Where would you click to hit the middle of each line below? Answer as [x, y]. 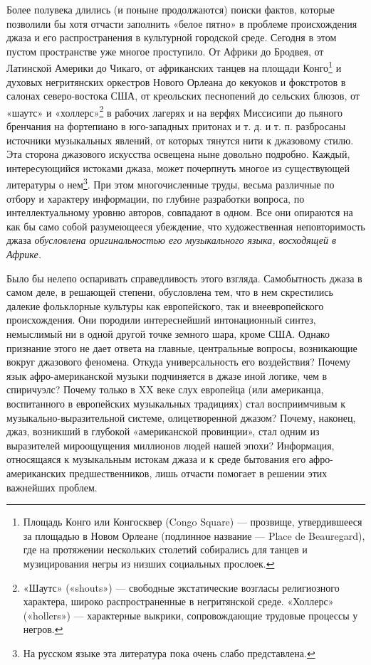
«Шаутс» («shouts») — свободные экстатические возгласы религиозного [181, 587]
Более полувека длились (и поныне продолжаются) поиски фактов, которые [171, 9]
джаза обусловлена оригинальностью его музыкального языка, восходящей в [171, 240]
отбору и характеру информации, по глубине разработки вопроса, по [156, 198]
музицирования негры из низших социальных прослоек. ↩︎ [149, 563]
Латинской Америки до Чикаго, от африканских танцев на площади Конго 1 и [174, 67]
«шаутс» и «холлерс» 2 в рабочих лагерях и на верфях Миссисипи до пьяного [174, 111]
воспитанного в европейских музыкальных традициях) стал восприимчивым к [176, 403]
